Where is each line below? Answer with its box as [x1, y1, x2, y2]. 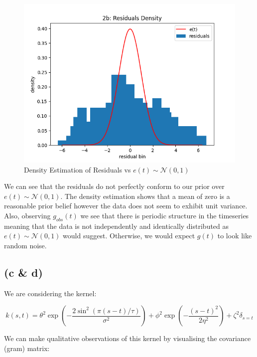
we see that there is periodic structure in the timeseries [80, 210, 249, 220]
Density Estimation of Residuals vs [24, 164, 131, 175]
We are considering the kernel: [4, 288, 97, 298]
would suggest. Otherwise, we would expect [63, 230, 195, 241]
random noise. [4, 240, 47, 250]
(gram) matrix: [4, 343, 50, 353]
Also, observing [4, 210, 51, 220]
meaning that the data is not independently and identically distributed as [4, 220, 229, 231]
